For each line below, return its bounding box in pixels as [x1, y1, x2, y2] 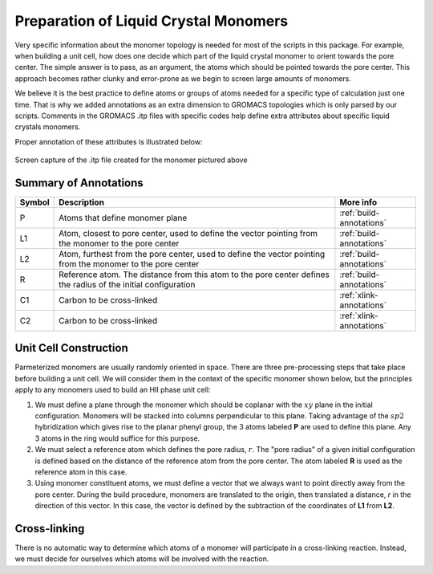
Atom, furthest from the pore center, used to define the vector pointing [59, 248, 326, 259]
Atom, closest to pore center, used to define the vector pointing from [59, 227, 318, 238]
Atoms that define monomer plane [59, 212, 188, 223]
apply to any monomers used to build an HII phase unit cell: [14, 385, 211, 395]
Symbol [19, 197, 50, 208]
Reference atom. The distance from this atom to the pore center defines [59, 269, 330, 280]
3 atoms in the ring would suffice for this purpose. [34, 434, 200, 443]
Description [59, 197, 104, 208]
